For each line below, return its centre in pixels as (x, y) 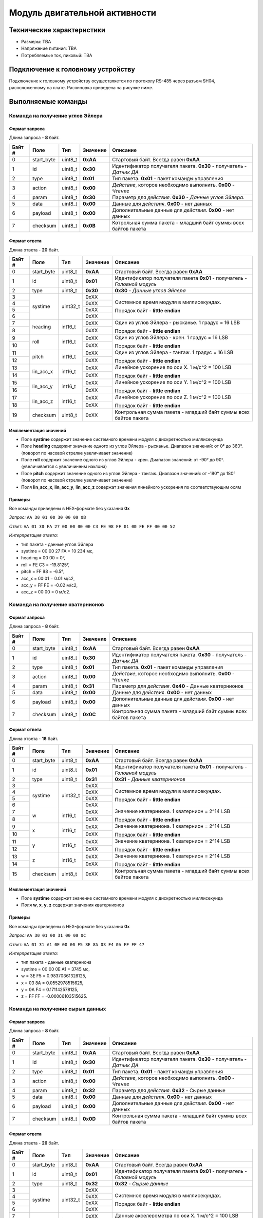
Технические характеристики (57, 30)
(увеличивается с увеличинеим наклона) (64, 466)
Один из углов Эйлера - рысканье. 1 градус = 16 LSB (177, 323)
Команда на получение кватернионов (56, 605)
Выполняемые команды (48, 102)
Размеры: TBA (36, 42)
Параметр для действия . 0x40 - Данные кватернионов (178, 686)
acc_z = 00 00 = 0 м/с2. (46, 592)
